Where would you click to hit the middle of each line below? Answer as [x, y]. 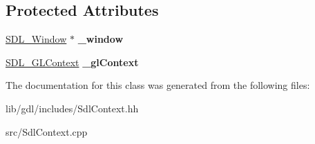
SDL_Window [36, 39]
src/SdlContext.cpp [47, 131]
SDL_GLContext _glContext [72, 62]
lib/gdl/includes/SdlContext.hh [72, 108]
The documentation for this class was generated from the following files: [158, 85]
